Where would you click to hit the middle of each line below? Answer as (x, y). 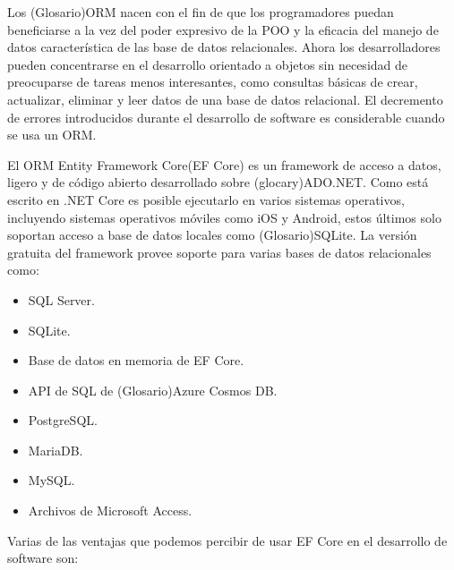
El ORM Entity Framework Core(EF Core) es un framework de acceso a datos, (224, 164)
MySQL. (51, 480)
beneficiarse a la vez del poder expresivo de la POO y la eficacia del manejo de (223, 29)
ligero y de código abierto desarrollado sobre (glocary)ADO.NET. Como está (218, 182)
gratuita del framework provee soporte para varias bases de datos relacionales (219, 252)
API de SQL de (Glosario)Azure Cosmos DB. (153, 390)
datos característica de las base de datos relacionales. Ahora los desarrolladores (224, 47)
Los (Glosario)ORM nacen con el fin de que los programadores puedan (201, 12)
